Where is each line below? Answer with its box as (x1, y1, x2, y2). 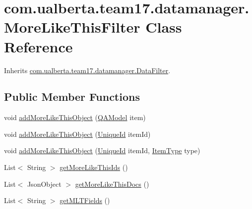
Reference (4, 36, 73, 56)
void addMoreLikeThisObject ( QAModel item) (4, 112, 146, 123)
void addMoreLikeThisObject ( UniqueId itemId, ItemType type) (4, 145, 200, 156)
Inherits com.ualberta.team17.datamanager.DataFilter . (4, 65, 171, 75)
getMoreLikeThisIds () (60, 162, 128, 172)
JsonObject (27, 178, 62, 189)
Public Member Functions (4, 89, 140, 104)
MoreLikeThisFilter (4, 17, 140, 37)
